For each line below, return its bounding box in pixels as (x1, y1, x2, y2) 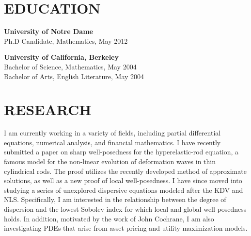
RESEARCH (4, 100, 92, 119)
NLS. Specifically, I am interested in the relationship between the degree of (4, 194, 226, 204)
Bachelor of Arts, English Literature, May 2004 (4, 71, 144, 81)
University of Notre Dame (4, 26, 93, 36)
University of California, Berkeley (4, 52, 119, 62)
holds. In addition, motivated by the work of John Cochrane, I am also (4, 213, 214, 223)
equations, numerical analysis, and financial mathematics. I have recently (4, 137, 221, 147)
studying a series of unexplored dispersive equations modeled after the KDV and (4, 185, 243, 195)
